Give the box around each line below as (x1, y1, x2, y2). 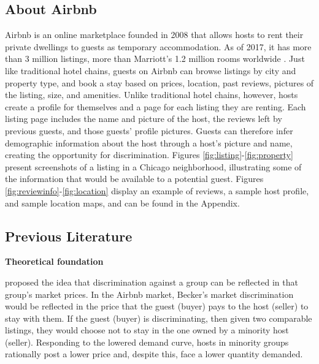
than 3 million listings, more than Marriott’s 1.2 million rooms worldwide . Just (5, 52, 305, 65)
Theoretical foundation (5, 255, 104, 268)
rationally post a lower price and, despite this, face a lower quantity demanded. (5, 347, 303, 360)
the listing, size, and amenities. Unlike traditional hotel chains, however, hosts (5, 88, 298, 101)
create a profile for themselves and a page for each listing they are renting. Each (5, 100, 306, 113)
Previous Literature (5, 226, 133, 245)
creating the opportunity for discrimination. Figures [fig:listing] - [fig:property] (5, 148, 293, 161)
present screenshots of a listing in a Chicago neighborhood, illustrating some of (5, 160, 302, 173)
